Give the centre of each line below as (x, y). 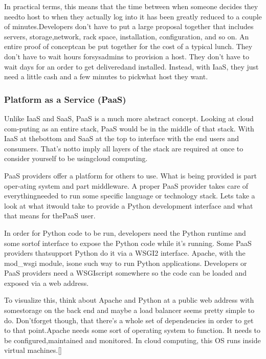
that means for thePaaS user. (50, 216)
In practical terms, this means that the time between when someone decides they (131, 6)
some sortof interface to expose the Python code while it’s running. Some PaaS (128, 243)
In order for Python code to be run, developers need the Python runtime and (125, 232)
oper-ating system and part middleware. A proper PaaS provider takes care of (126, 185)
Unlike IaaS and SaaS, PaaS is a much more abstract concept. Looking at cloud (129, 118)
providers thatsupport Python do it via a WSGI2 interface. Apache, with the (125, 253)
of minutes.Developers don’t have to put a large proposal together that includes (129, 26)
